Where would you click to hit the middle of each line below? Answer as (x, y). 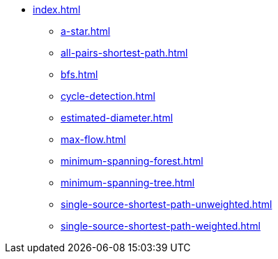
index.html (57, 9)
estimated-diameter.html (117, 118)
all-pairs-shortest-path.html (124, 53)
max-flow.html (93, 139)
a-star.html (86, 31)
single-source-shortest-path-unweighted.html (167, 204)
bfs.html (79, 74)
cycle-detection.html (108, 96)
